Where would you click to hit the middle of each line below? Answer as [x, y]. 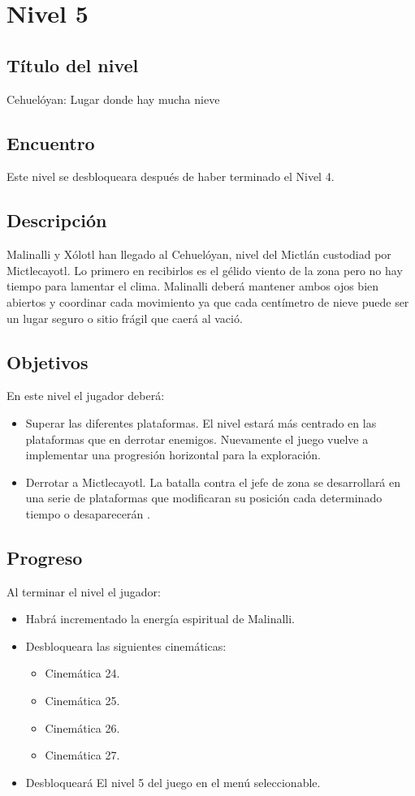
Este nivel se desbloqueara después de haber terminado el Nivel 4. [171, 176]
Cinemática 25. [82, 701]
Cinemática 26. [82, 727]
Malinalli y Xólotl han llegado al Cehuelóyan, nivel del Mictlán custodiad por [199, 254]
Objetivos [48, 361]
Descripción [57, 220]
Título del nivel [73, 65]
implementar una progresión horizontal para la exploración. [173, 455]
